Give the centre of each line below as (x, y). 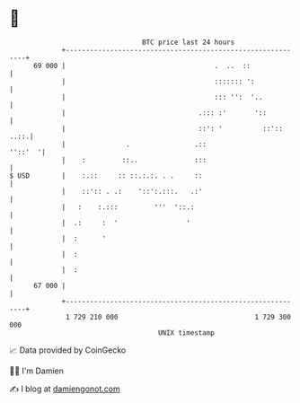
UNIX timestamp (186, 333)
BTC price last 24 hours (189, 42)
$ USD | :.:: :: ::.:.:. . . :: (106, 175)
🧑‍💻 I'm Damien (37, 371)
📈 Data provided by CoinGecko (68, 350)
